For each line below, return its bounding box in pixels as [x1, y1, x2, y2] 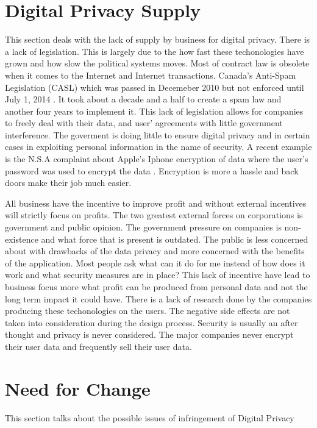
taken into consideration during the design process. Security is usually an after [5, 316, 298, 329]
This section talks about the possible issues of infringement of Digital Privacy [5, 411, 294, 424]
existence [5, 232, 38, 245]
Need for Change [5, 376, 151, 401]
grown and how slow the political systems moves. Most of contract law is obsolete [5, 57, 310, 70]
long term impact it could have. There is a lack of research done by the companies [5, 292, 312, 305]
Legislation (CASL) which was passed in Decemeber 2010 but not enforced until [5, 80, 304, 93]
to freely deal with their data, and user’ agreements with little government [5, 116, 283, 129]
